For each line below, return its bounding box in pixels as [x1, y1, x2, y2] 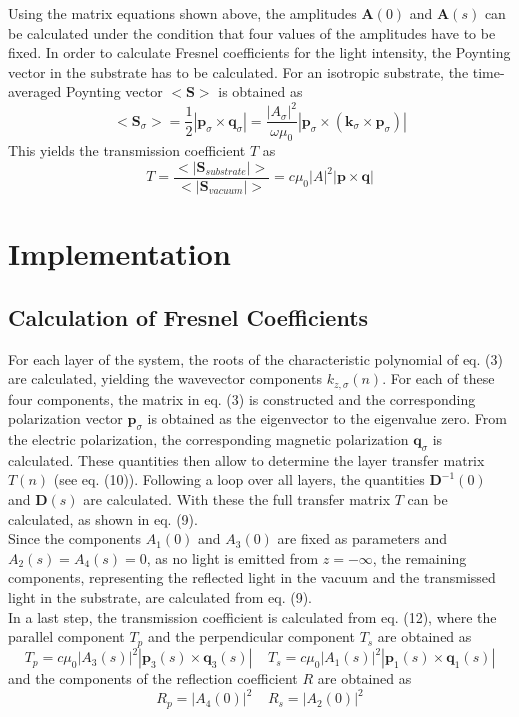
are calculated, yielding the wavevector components [8, 368, 322, 389]
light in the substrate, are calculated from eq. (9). [8, 586, 312, 607]
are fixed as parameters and [277, 528, 448, 549]
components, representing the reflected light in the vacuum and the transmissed [8, 567, 496, 588]
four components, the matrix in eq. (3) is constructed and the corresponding [8, 388, 476, 409]
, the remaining [372, 547, 467, 568]
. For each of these [382, 368, 495, 389]
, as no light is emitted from [146, 547, 319, 568]
